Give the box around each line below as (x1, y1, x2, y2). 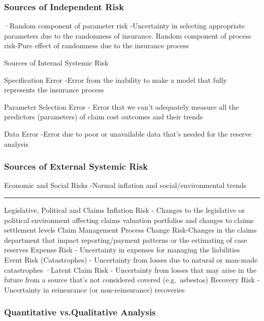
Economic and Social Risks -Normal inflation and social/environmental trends (4, 180, 247, 190)
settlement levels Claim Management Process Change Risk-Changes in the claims (4, 224, 257, 235)
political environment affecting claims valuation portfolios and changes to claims (4, 214, 254, 225)
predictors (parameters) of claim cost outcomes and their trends (4, 111, 203, 122)
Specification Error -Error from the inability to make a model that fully (4, 74, 227, 85)
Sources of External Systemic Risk (4, 160, 148, 173)
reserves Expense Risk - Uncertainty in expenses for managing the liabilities (4, 244, 240, 255)
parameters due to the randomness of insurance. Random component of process (4, 30, 251, 41)
